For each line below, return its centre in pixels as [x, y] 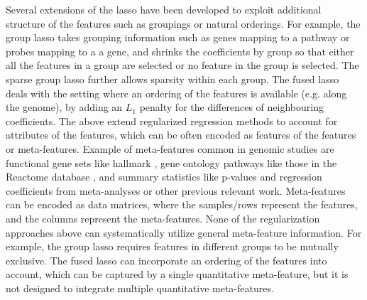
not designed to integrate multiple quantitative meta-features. [140, 288]
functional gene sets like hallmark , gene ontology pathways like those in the [171, 162]
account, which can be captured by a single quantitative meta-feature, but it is [177, 274]
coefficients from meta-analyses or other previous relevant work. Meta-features [176, 190]
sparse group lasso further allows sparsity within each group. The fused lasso [172, 79]
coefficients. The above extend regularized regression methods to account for [172, 120]
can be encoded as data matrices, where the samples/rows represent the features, [182, 204]
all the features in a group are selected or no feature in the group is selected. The [182, 65]
